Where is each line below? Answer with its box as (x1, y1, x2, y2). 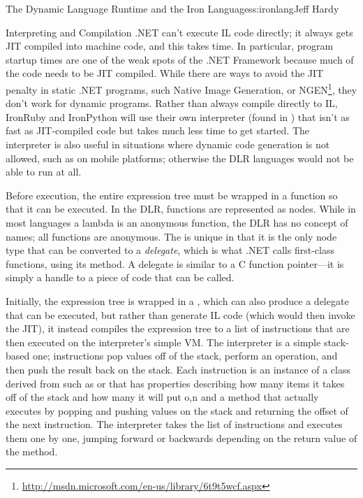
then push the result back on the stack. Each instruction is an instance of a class (6, 362, 350, 376)
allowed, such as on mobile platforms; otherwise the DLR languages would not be (6, 150, 354, 165)
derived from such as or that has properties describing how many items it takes (6, 376, 345, 390)
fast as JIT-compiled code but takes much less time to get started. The (6, 123, 309, 138)
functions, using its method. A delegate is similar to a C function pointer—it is (6, 256, 344, 271)
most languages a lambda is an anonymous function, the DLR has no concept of (6, 215, 348, 229)
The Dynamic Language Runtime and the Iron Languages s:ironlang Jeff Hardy (6, 1, 339, 15)
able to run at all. (6, 164, 82, 179)
